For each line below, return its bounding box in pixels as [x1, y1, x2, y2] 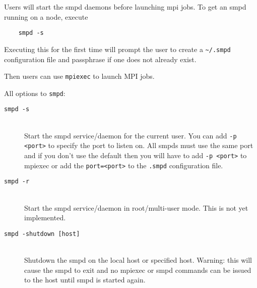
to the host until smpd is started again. [24, 274, 146, 285]
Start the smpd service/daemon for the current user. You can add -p [24, 130, 237, 140]
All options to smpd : [4, 87, 66, 98]
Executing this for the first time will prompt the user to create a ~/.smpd [4, 43, 231, 54]
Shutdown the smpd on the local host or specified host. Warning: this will [24, 254, 252, 265]
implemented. [24, 212, 66, 223]
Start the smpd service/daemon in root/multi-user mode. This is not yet [24, 202, 248, 213]
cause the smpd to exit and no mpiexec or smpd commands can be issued [24, 264, 251, 275]
